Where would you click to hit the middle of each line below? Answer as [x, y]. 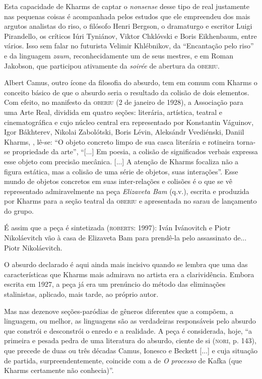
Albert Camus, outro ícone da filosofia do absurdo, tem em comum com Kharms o [131, 82]
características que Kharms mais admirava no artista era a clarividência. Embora [129, 274]
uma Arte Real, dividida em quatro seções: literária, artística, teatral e [113, 112]
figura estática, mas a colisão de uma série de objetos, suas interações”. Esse [121, 171]
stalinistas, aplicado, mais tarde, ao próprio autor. [81, 294]
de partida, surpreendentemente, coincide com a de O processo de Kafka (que [123, 360]
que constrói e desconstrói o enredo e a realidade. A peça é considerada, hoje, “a [128, 330]
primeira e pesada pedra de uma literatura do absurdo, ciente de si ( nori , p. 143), [130, 340]
